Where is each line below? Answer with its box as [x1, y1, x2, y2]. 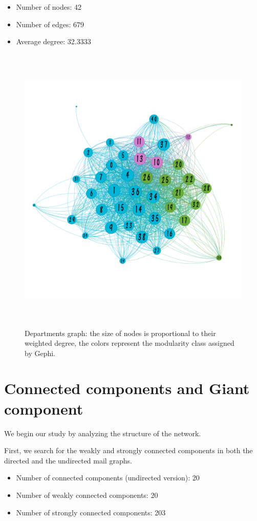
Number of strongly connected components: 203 [16, 507, 166, 517]
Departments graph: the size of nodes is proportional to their [25, 327, 216, 338]
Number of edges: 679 [16, 18, 84, 29]
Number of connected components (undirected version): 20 [16, 472, 200, 483]
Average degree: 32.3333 [16, 36, 91, 47]
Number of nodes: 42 [16, 2, 82, 12]
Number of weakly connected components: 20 [16, 489, 158, 500]
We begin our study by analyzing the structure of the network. [4, 427, 201, 438]
